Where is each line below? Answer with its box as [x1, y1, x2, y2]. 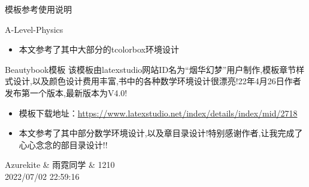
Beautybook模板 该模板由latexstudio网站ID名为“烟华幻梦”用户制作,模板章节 [5, 63, 296, 75]
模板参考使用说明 [5, 3, 72, 15]
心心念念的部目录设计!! [19, 138, 108, 151]
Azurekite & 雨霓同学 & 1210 [5, 158, 115, 171]
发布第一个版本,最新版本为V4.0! [5, 86, 128, 99]
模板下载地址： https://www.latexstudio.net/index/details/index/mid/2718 [19, 106, 298, 119]
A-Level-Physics [5, 23, 63, 35]
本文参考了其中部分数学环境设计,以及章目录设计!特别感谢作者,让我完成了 [19, 127, 303, 139]
